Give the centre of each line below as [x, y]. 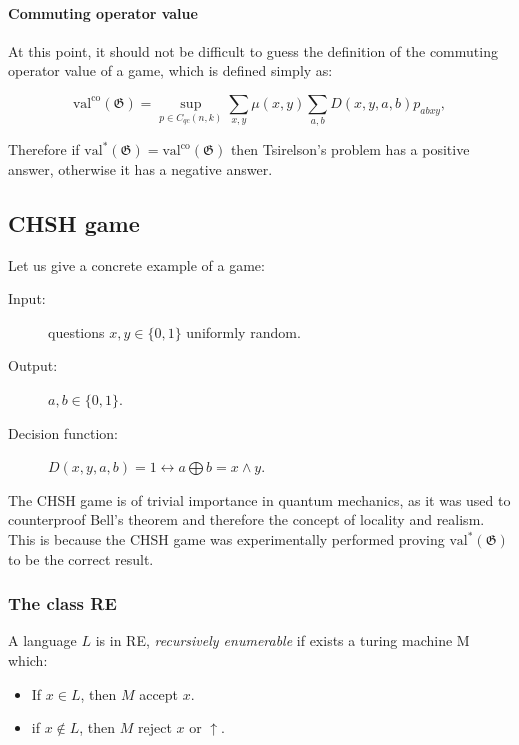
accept [159, 693]
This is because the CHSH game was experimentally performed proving [226, 539]
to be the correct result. [81, 558]
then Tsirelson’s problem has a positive [350, 149]
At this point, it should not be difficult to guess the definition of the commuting [253, 50]
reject [155, 727]
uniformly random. [243, 331]
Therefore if [44, 149]
